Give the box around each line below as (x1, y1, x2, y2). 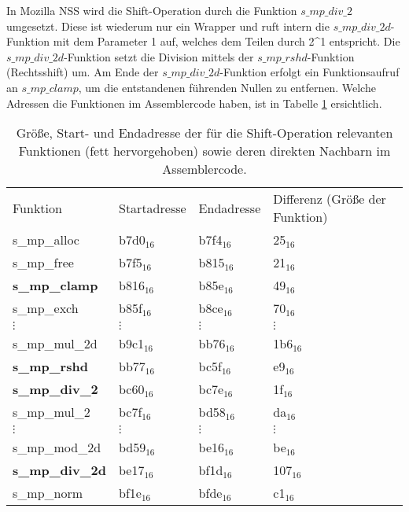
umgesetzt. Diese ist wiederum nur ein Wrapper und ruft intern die (6, 17, 330, 34)
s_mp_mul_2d (13, 334, 98, 353)
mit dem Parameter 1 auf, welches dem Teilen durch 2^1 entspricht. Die (53, 33, 400, 50)
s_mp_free (13, 253, 74, 272)
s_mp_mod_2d (13, 438, 101, 457)
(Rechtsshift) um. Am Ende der (6, 64, 159, 80)
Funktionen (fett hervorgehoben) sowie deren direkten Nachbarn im (18, 142, 391, 160)
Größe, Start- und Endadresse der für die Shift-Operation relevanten (16, 123, 393, 142)
